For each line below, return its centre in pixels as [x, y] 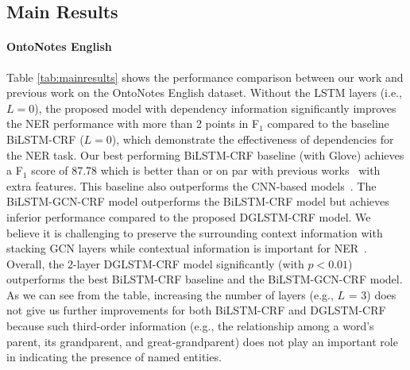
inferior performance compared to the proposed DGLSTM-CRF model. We [189, 216]
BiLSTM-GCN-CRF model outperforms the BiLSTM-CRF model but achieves [198, 201]
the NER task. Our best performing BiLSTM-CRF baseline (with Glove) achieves [205, 154]
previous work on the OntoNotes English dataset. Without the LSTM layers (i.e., [204, 92]
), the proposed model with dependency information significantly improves [215, 108]
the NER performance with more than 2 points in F [133, 123]
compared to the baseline [328, 123]
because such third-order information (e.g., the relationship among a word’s [190, 326]
